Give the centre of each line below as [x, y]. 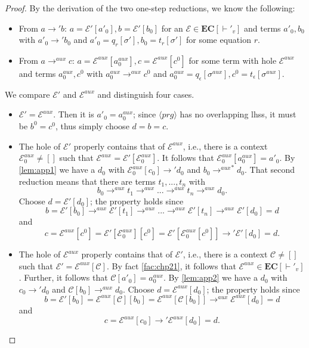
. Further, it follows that [63, 277]
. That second [270, 170]
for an [172, 28]
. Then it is [74, 114]
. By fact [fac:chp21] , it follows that [171, 265]
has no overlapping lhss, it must [238, 114]
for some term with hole [233, 60]
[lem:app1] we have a [57, 170]
